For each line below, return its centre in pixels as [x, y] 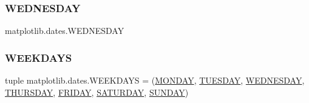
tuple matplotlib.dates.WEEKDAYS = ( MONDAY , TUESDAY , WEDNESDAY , [155, 80]
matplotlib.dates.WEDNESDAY [65, 31]
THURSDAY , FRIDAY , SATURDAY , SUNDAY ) [97, 92]
